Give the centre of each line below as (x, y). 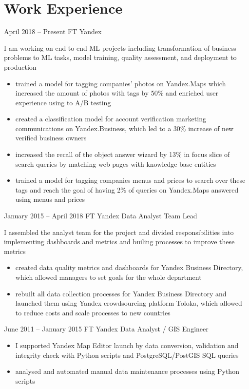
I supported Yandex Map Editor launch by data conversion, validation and (127, 345)
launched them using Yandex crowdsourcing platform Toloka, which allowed (129, 303)
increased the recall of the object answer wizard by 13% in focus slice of (123, 154)
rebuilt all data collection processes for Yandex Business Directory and (121, 293)
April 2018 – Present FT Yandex (53, 31)
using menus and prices (50, 199)
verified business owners (51, 138)
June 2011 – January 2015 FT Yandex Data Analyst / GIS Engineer (106, 329)
